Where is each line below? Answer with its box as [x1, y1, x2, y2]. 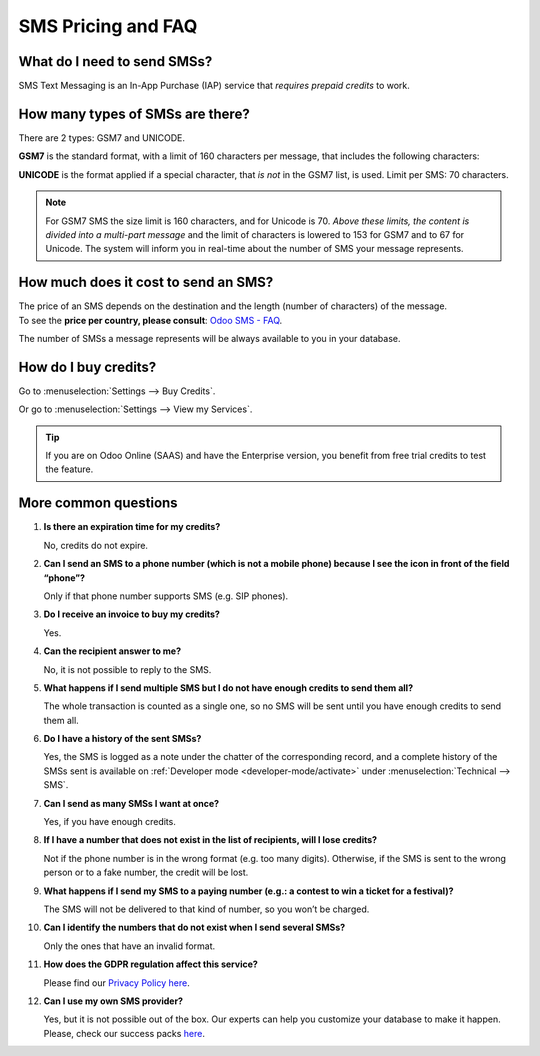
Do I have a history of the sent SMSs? [43, 733, 202, 745]
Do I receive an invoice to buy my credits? [43, 608, 220, 620]
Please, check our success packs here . [43, 1027, 205, 1039]
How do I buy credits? [18, 358, 157, 375]
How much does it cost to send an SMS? [18, 274, 274, 291]
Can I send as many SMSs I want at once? [43, 797, 220, 809]
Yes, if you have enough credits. [43, 816, 177, 828]
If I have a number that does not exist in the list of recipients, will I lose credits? [43, 834, 378, 846]
